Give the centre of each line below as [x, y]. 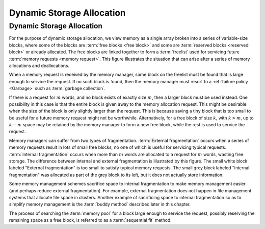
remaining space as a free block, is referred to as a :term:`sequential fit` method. [90, 220]
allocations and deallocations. [39, 66]
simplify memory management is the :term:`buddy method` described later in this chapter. [100, 204]
